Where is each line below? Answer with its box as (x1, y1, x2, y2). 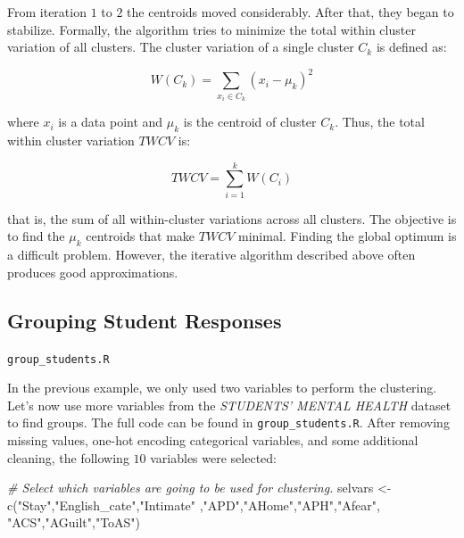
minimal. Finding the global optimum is (237, 227, 457, 245)
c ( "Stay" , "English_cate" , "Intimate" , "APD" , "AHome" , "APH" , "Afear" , (7, 495, 380, 514)
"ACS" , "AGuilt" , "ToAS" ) (7, 513, 141, 532)
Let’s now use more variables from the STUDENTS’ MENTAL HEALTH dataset (7, 395, 452, 414)
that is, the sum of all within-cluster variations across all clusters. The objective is (7, 209, 457, 228)
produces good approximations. (7, 262, 178, 281)
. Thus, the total (335, 112, 425, 131)
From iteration (7, 3, 87, 21)
